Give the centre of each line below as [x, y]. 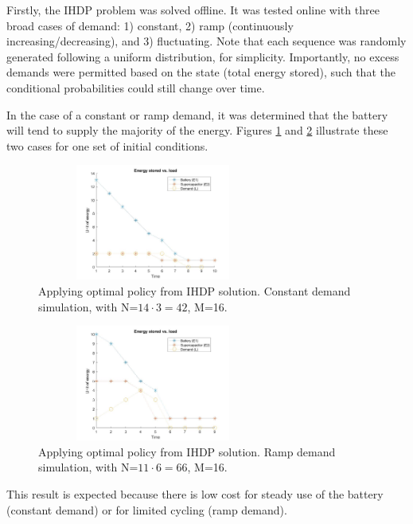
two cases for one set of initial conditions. [107, 145]
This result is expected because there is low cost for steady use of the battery [195, 493]
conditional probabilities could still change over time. [136, 87]
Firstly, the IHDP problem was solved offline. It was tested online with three [193, 10]
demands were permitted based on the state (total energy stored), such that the [201, 72]
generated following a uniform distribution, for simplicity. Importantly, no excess [203, 56]
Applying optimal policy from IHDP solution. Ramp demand [187, 451]
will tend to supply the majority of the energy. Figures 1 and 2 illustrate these [197, 130]
